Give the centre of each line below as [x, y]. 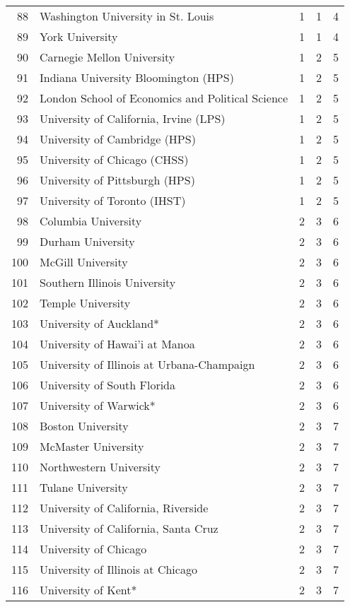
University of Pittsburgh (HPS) [117, 180]
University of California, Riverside [124, 508]
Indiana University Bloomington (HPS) [137, 77]
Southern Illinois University [108, 282]
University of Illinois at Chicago [118, 569]
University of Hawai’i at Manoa [117, 344]
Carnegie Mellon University [107, 57]
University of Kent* [88, 590]
